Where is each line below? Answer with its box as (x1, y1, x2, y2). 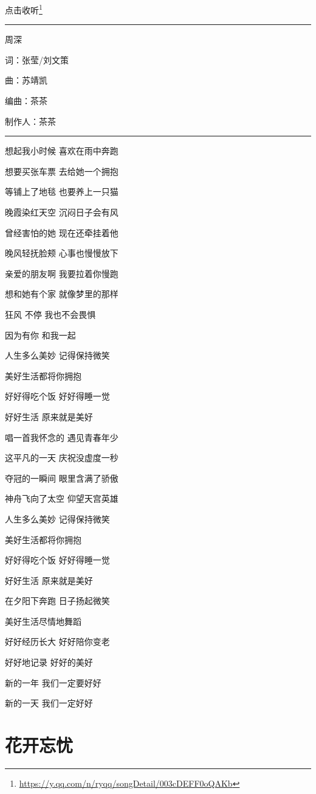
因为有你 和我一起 (5, 328, 76, 341)
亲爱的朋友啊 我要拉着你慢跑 (5, 267, 118, 279)
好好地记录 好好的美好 (5, 656, 93, 669)
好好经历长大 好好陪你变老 (5, 635, 110, 648)
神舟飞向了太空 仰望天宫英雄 (5, 492, 118, 505)
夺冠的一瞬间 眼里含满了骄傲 (5, 471, 118, 484)
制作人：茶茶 (5, 114, 56, 127)
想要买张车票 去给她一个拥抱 (5, 164, 118, 177)
